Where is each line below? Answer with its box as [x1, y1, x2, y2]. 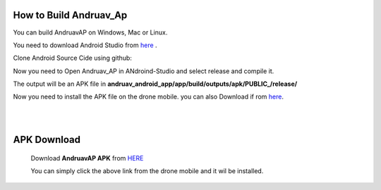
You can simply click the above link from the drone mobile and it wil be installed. [30, 167, 264, 175]
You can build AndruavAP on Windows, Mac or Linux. [13, 28, 168, 37]
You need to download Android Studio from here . [13, 41, 158, 49]
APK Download [13, 134, 81, 146]
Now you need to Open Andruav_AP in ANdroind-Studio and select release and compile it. [13, 67, 274, 75]
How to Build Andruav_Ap [13, 9, 128, 21]
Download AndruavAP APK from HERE [30, 153, 144, 162]
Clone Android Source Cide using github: [13, 53, 132, 63]
